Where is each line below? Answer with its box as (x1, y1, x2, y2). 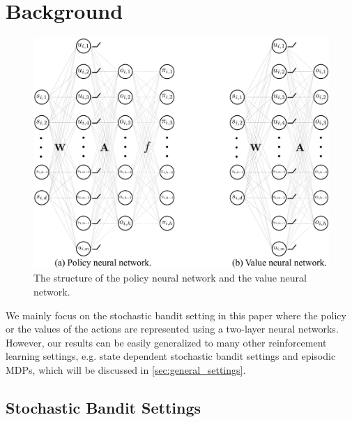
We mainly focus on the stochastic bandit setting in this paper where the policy (6, 307, 346, 322)
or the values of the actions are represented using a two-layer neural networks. (6, 321, 339, 336)
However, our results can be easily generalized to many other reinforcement (6, 335, 327, 349)
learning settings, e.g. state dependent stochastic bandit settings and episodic (6, 349, 336, 363)
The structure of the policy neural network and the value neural (33, 270, 307, 285)
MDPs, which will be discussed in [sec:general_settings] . (6, 362, 246, 377)
